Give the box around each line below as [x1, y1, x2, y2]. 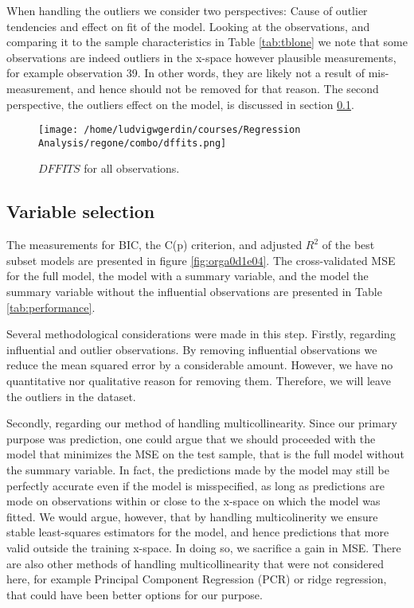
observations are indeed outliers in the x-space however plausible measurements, [6, 49, 396, 65]
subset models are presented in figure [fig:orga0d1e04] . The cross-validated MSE [6, 251, 396, 268]
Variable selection [6, 199, 155, 224]
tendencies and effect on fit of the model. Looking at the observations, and [6, 18, 370, 34]
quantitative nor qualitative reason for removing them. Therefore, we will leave [6, 372, 391, 389]
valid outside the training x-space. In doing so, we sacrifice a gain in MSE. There [6, 539, 401, 555]
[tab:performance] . [6, 298, 96, 315]
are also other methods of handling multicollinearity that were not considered [6, 555, 385, 571]
